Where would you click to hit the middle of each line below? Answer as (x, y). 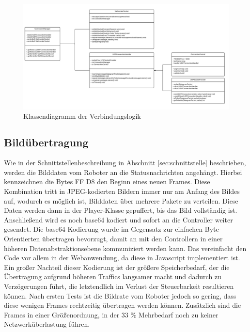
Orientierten (22, 238)
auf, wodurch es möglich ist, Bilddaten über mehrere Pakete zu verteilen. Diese (121, 200)
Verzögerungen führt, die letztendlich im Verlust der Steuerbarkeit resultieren (119, 286)
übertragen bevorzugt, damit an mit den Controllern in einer (133, 238)
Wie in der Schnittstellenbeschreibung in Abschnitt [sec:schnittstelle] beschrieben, (125, 163)
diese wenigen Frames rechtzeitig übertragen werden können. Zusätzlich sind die (123, 305)
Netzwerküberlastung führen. (47, 324)
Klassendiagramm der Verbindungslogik (82, 116)
